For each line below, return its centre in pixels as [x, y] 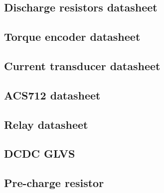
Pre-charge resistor [54, 183]
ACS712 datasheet [52, 95]
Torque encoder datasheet [72, 37]
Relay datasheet [46, 124]
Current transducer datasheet [82, 65]
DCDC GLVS [40, 153]
